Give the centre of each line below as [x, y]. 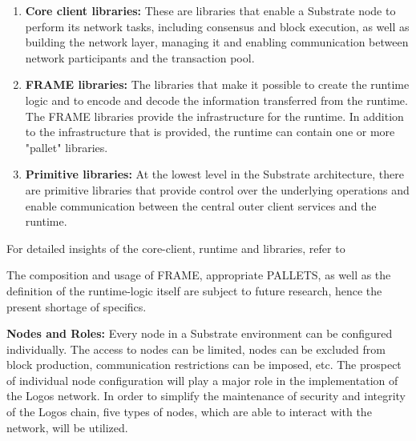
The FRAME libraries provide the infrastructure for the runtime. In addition [214, 116]
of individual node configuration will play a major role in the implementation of [202, 380]
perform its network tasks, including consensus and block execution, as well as [217, 26]
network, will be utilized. [67, 427]
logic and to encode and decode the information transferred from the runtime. [216, 100]
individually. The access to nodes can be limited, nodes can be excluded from [196, 349]
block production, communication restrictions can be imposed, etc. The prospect [204, 365]
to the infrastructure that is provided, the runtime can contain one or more [210, 132]
